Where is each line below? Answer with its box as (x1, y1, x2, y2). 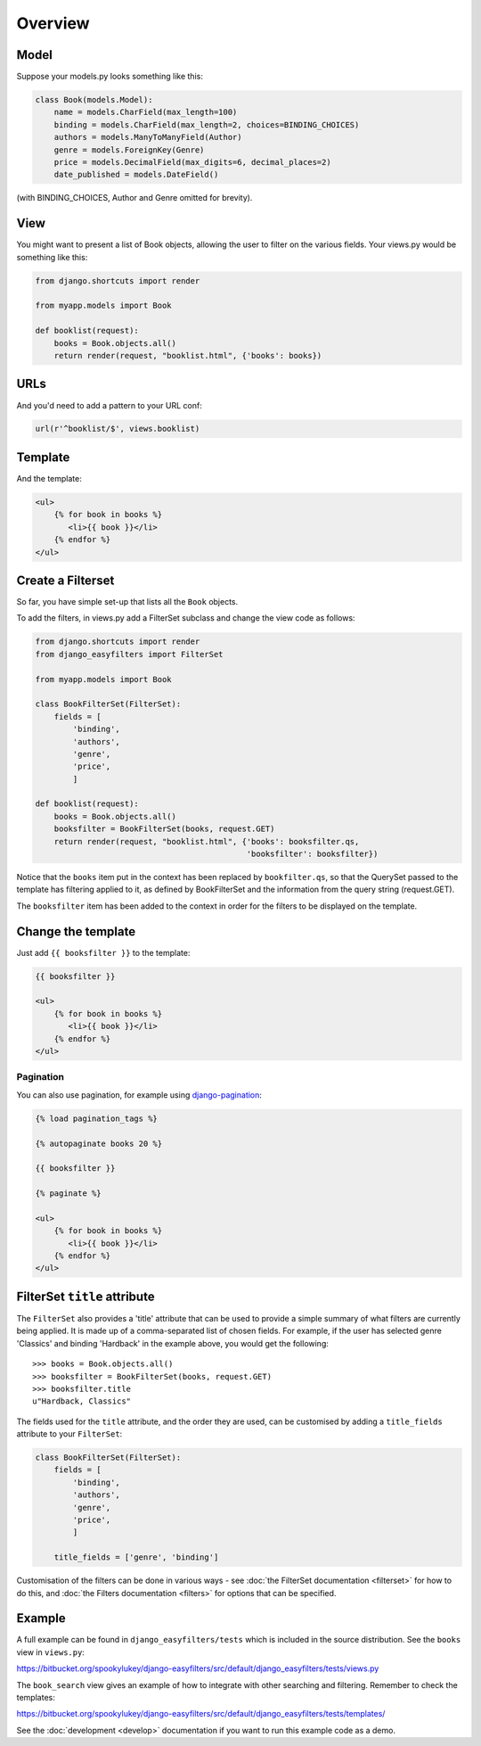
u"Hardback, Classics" (32, 1396, 132, 1406)
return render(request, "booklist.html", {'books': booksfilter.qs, (53, 836, 360, 846)
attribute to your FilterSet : (16, 1429, 123, 1439)
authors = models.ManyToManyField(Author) (53, 132, 242, 143)
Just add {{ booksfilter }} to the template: (16, 947, 191, 958)
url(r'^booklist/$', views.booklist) (35, 424, 200, 434)
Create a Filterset (16, 572, 115, 588)
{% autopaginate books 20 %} (35, 1138, 163, 1149)
